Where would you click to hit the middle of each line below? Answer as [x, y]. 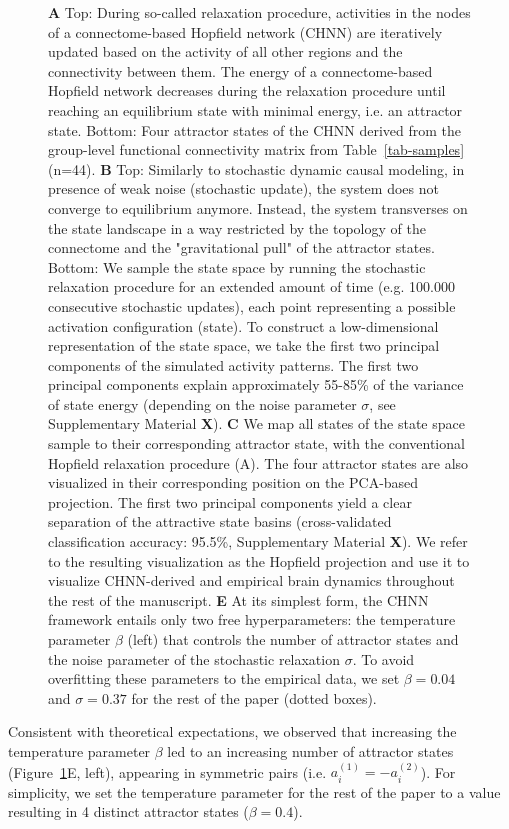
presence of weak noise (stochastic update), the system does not [243, 188]
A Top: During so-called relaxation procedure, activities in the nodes [259, 12]
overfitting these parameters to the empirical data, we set [224, 678]
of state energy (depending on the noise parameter [202, 403]
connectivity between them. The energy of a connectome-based [240, 70]
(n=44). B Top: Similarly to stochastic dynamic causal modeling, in [256, 168]
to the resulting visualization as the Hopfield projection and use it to [259, 560]
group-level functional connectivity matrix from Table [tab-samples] [256, 149]
